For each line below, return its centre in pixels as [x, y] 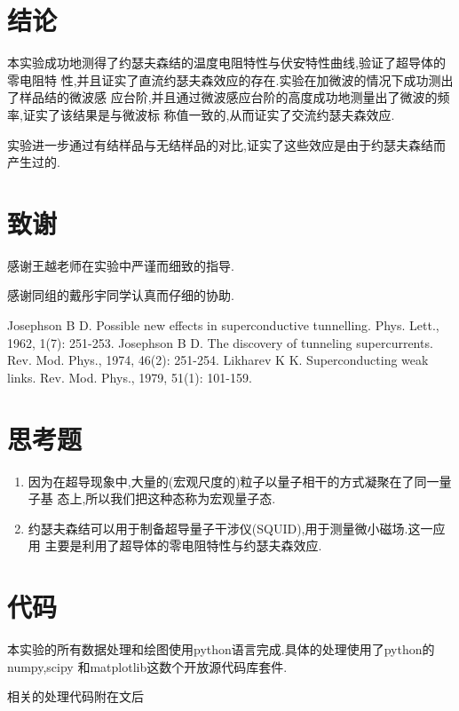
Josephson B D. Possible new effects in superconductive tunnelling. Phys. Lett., [223, 325]
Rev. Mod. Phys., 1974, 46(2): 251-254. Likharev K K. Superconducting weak [218, 360]
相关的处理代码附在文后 [75, 696]
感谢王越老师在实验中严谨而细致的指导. [121, 265]
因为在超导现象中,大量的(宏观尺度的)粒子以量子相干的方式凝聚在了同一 [233, 481]
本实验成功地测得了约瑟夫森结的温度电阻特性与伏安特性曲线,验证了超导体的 [226, 63]
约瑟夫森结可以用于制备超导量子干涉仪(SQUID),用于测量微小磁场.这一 [230, 528]
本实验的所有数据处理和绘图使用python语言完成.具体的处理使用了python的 [221, 649]
